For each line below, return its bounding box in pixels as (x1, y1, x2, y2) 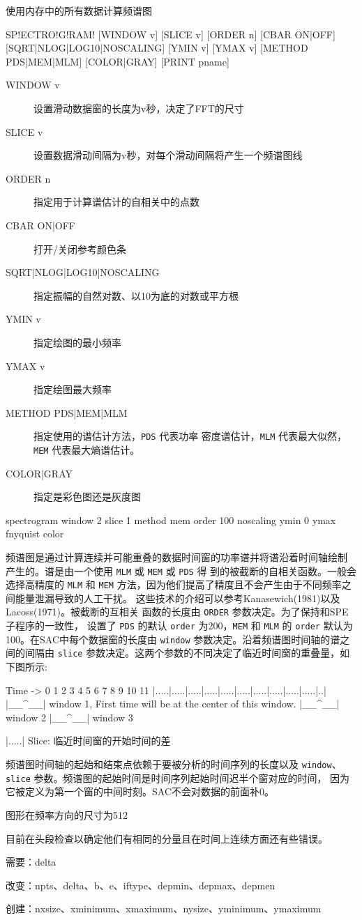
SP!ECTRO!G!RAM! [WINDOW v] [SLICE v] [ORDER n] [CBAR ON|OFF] (6, 26, 335, 41)
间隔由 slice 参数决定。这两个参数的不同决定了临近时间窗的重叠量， (24, 645, 340, 660)
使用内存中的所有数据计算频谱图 (6, 3, 152, 17)
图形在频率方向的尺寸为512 (6, 807, 128, 822)
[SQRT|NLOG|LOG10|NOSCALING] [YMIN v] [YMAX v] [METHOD (6, 40, 308, 55)
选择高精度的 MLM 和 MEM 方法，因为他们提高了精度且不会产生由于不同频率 (6, 577, 342, 592)
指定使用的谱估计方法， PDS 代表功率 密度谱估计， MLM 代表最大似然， (33, 429, 347, 443)
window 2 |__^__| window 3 (6, 710, 133, 724)
